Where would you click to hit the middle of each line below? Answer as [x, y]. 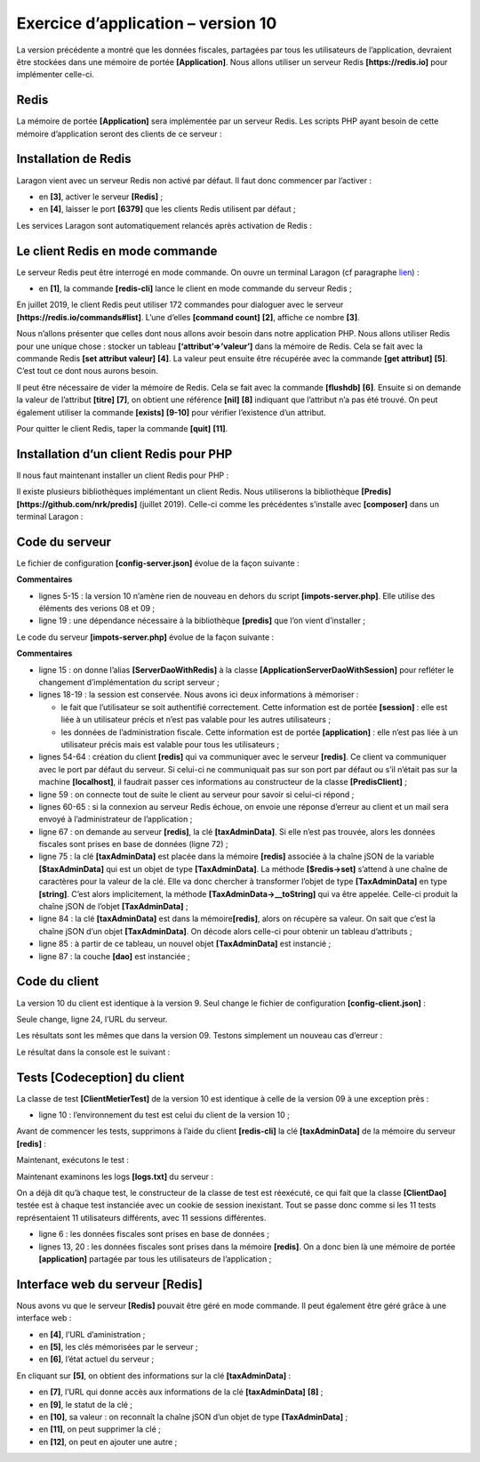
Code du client [58, 982]
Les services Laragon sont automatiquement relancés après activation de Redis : [164, 225]
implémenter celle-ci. [56, 75]
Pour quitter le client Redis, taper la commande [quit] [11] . [122, 428]
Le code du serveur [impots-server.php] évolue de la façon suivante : [145, 637]
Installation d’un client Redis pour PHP [124, 454]
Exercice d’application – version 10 [147, 23]
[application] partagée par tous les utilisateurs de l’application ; [155, 1258]
